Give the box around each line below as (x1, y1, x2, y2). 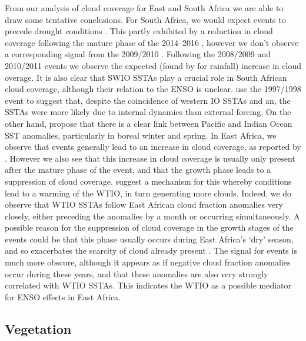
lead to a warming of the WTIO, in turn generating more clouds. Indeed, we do (5, 186, 292, 199)
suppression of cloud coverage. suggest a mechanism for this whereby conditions (5, 175, 292, 187)
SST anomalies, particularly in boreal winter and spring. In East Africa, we (5, 129, 277, 141)
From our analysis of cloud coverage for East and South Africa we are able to (5, 2, 284, 14)
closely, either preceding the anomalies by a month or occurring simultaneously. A (5, 209, 300, 222)
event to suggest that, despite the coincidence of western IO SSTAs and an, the (5, 94, 291, 106)
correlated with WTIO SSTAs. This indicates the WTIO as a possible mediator (5, 279, 292, 291)
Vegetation (5, 319, 72, 337)
